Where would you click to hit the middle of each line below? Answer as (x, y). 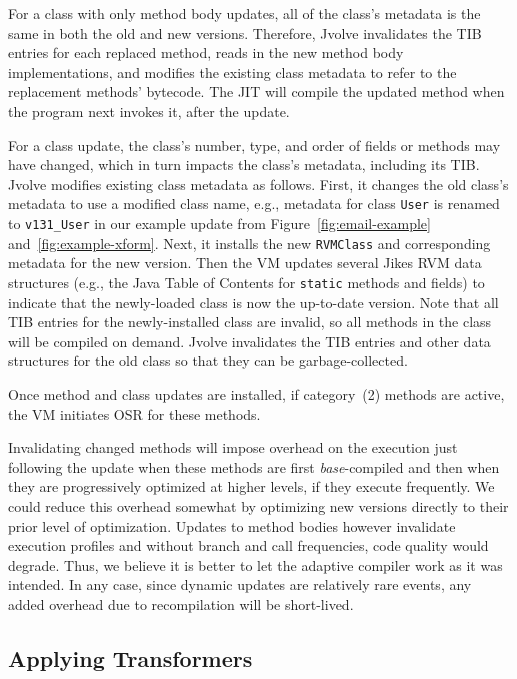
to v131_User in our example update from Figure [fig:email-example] (219, 223)
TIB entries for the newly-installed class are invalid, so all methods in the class (250, 321)
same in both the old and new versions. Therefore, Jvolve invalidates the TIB (245, 32)
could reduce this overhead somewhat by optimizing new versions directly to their (258, 505)
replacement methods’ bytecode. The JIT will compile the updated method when (256, 91)
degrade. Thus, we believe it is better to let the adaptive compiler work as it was (255, 564)
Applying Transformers (130, 657)
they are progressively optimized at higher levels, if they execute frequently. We (251, 486)
